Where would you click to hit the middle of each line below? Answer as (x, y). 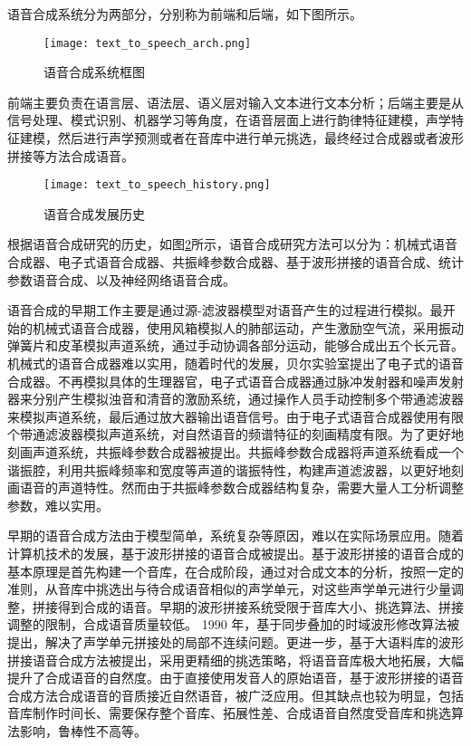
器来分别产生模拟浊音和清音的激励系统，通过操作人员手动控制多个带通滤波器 (235, 399)
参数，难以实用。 (58, 505)
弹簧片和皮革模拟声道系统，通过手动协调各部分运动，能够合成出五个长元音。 (235, 345)
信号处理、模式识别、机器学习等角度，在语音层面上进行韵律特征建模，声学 (229, 120)
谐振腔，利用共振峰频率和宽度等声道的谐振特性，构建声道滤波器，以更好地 (229, 469)
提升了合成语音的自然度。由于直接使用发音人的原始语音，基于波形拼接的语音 (235, 678)
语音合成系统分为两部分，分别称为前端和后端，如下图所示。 (185, 14)
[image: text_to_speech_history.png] (157, 185)
